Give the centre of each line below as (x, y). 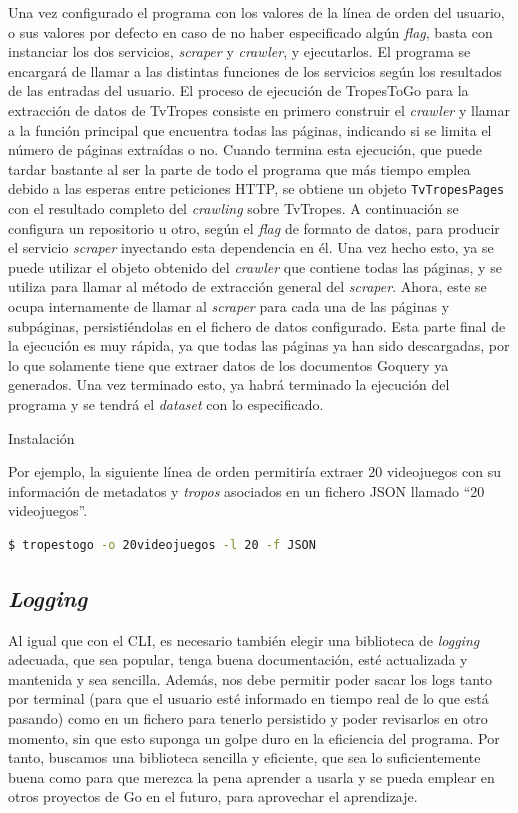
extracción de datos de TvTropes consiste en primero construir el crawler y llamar (259, 109)
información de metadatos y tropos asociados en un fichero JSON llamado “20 (246, 490)
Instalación (41, 437)
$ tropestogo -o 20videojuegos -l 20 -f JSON (162, 544)
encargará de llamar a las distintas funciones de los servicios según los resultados (255, 70)
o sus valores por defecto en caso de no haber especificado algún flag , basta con (250, 31)
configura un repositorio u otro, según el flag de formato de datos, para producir (254, 227)
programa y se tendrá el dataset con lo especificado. (166, 403)
